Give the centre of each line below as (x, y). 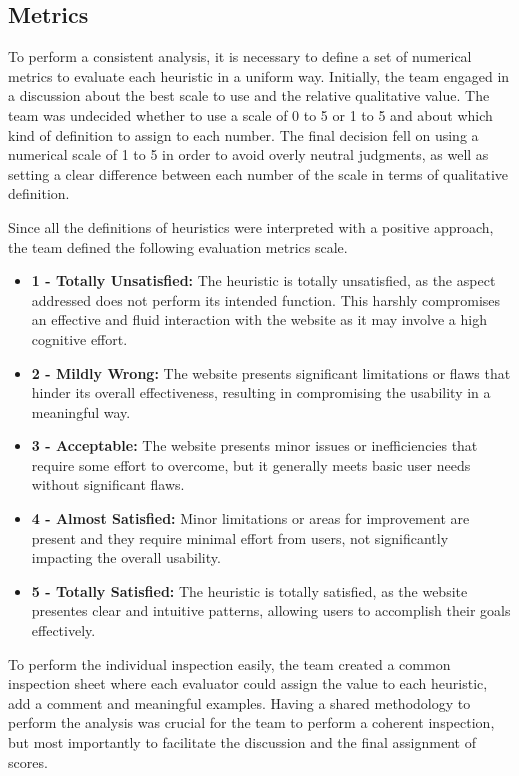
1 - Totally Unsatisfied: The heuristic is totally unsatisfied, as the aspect (263, 280)
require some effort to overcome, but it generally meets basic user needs (251, 464)
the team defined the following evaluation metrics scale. (178, 246)
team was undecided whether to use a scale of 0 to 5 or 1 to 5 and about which (250, 114)
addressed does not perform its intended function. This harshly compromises (266, 299)
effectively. (63, 630)
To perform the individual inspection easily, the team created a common (229, 663)
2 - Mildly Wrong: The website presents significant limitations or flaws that (271, 372)
